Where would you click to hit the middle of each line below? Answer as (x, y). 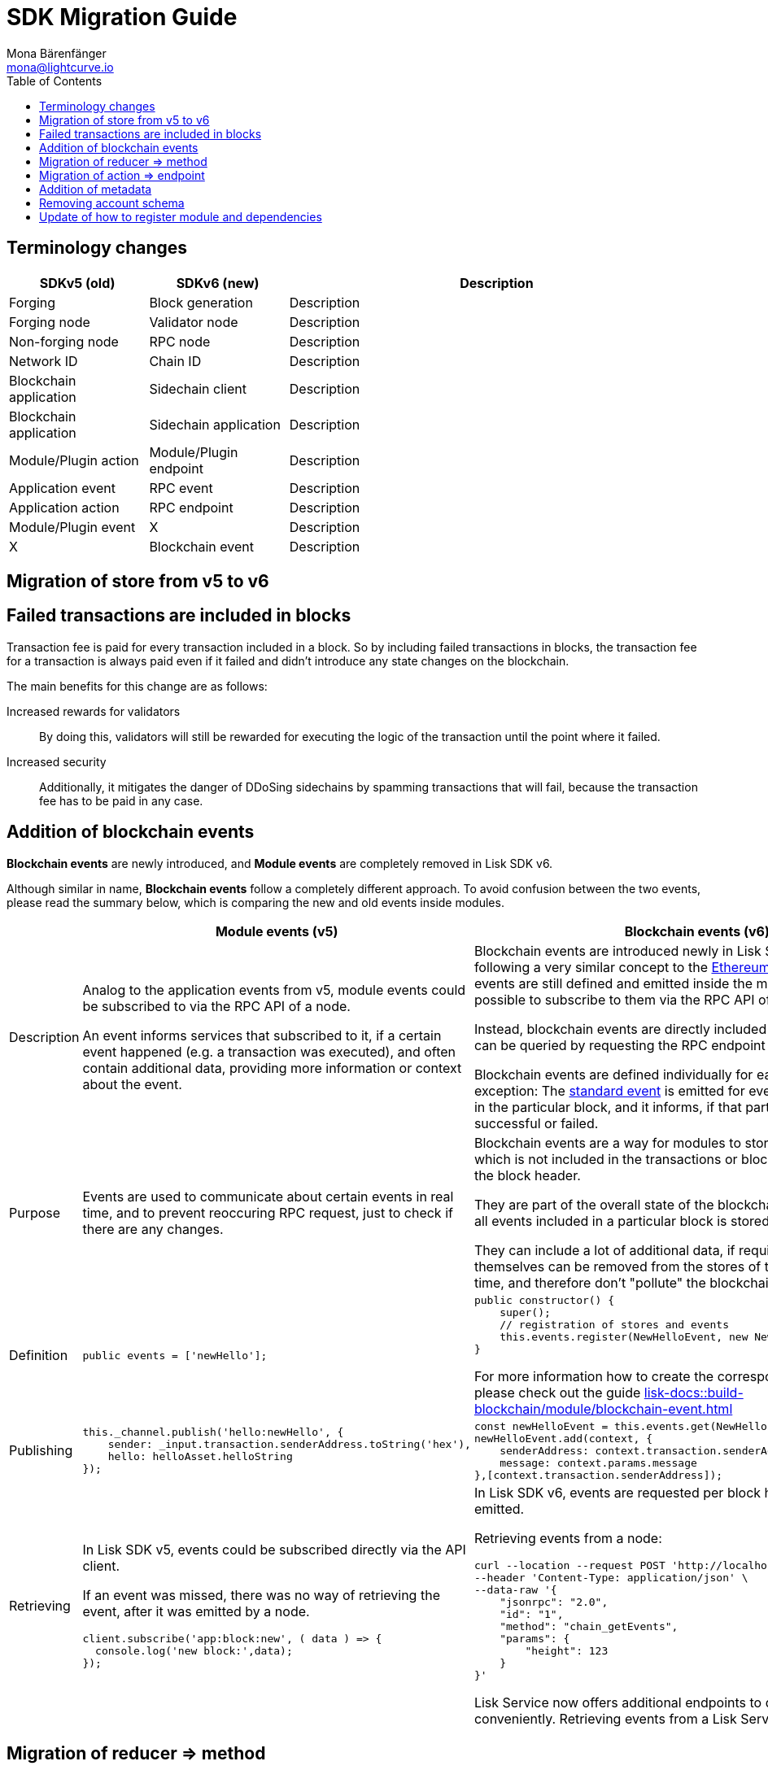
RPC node (180, 341)
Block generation (201, 302)
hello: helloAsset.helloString (200, 1457)
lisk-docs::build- (694, 1392)
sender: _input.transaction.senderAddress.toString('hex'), (289, 1445)
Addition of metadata (96, 189)
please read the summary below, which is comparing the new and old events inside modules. (255, 902)
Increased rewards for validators (94, 711)
